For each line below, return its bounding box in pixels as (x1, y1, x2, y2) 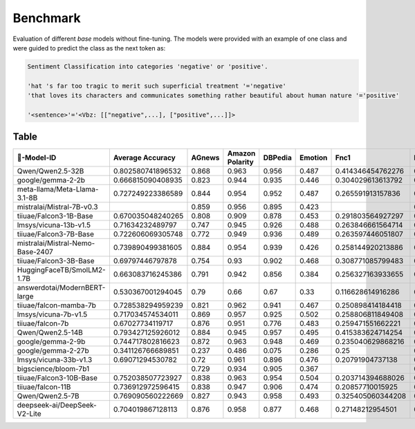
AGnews (191, 153, 220, 162)
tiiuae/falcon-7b (17, 318, 69, 328)
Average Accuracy (113, 153, 176, 162)
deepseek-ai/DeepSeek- (17, 401, 97, 410)
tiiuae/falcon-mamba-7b (17, 301, 97, 310)
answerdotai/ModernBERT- (17, 283, 106, 293)
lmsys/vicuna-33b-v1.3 (17, 355, 93, 365)
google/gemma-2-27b (17, 346, 89, 356)
